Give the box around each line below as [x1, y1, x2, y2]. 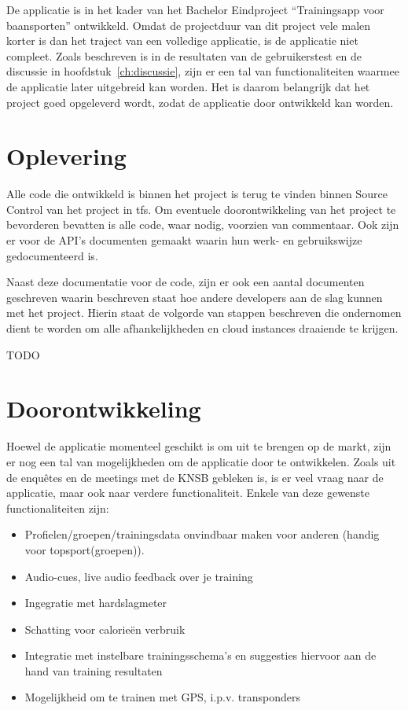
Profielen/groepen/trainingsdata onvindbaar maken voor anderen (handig [24, 526, 380, 543]
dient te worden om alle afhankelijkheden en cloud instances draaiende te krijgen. [6, 320, 399, 337]
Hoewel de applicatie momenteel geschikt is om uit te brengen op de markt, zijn [6, 438, 391, 454]
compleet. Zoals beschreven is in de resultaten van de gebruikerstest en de [6, 47, 362, 64]
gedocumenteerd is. [6, 247, 98, 263]
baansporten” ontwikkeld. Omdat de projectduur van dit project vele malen [6, 17, 371, 33]
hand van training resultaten [24, 662, 163, 679]
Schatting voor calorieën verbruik [24, 620, 186, 637]
